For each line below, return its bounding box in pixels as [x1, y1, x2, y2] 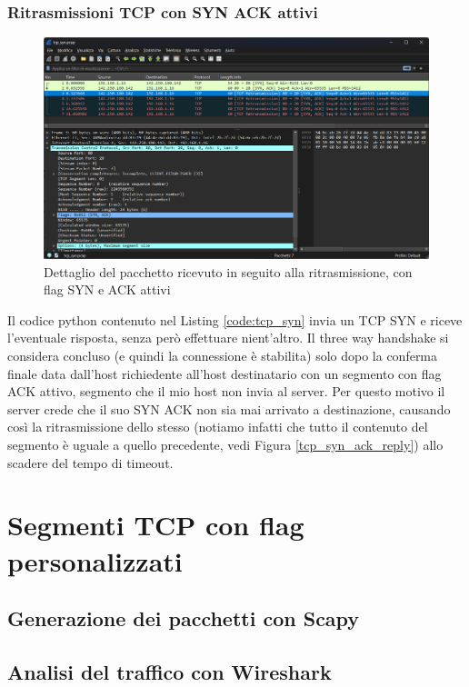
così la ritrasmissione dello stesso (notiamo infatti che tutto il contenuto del [7, 417, 428, 436]
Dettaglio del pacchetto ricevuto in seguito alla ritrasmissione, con [44, 262, 413, 281]
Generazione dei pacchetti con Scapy [7, 604, 360, 632]
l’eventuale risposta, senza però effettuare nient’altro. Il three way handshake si [7, 328, 449, 347]
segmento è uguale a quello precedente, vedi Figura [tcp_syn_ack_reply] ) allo [7, 435, 444, 454]
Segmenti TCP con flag [7, 506, 304, 543]
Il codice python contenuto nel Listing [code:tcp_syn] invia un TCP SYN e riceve [7, 310, 463, 329]
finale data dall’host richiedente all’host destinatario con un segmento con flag [7, 363, 442, 383]
